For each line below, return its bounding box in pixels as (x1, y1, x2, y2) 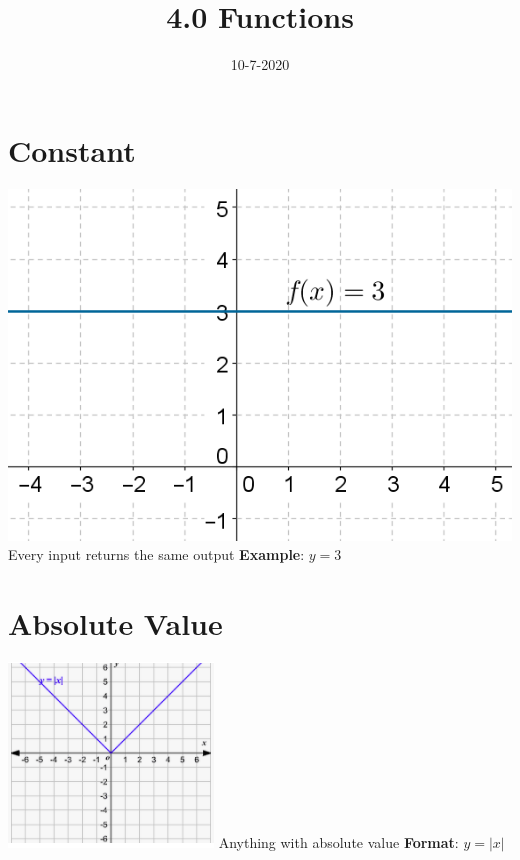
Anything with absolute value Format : (218, 832, 459, 853)
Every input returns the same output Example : (8, 544, 305, 565)
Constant (8, 129, 136, 170)
